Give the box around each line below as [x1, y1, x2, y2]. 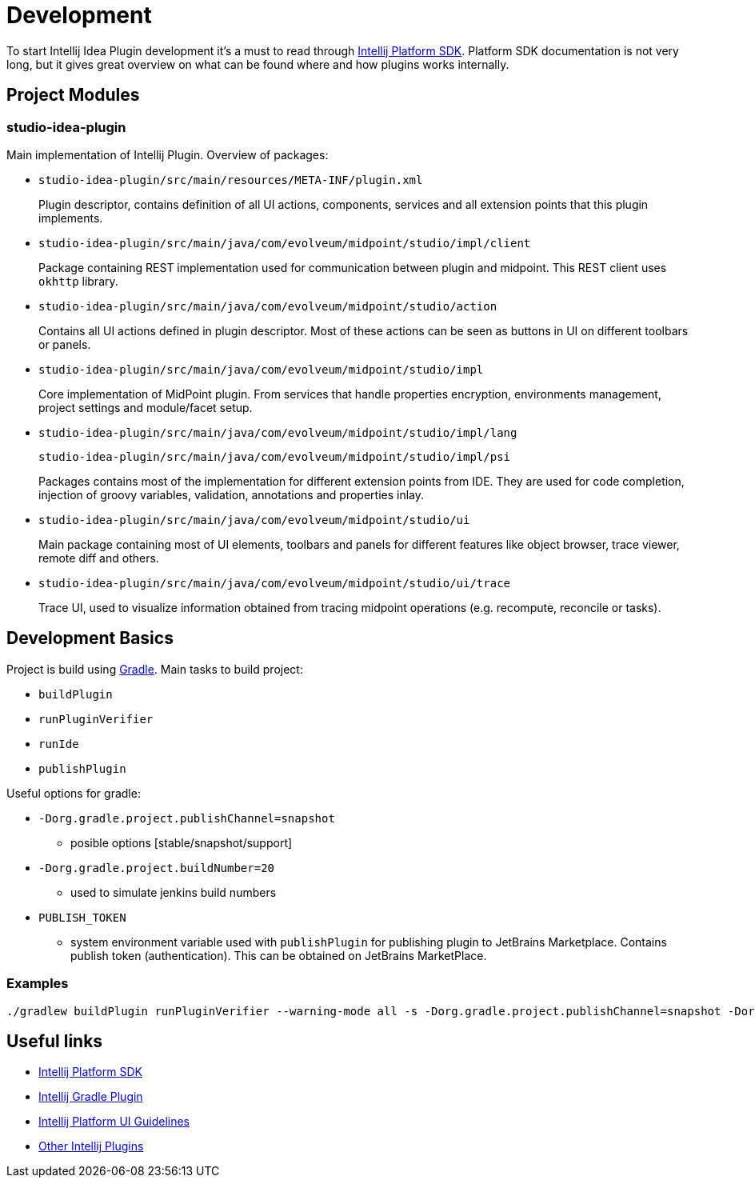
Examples [6, 975, 69, 992]
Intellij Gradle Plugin [38, 1090, 143, 1104]
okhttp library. [38, 274, 118, 288]
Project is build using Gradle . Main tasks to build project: [6, 662, 303, 676]
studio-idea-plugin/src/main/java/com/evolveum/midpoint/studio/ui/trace [38, 576, 511, 590]
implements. [38, 210, 103, 225]
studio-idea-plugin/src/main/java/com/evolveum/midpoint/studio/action [38, 299, 497, 313]
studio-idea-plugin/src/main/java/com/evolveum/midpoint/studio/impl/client [38, 236, 531, 250]
